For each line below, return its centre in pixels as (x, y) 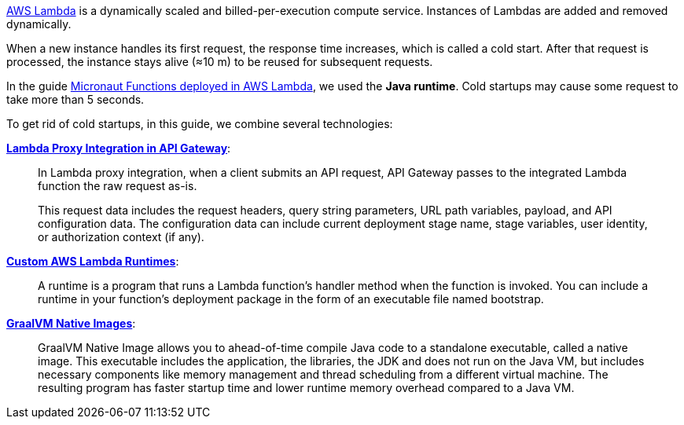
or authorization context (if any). (121, 237)
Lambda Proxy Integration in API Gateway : (119, 148)
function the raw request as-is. (118, 186)
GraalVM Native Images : (71, 323)
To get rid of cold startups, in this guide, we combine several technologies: (200, 124)
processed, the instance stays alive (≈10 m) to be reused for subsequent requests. (220, 62)
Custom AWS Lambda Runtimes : (93, 261)
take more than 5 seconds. (75, 99)
